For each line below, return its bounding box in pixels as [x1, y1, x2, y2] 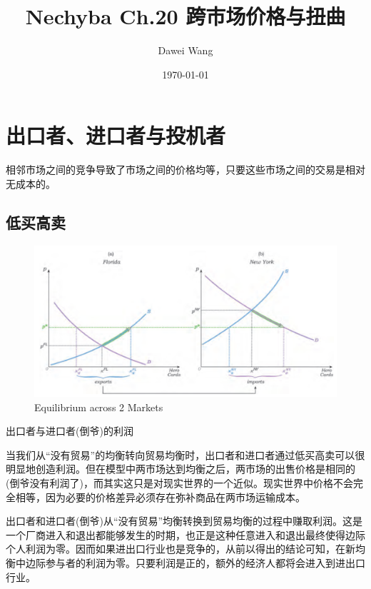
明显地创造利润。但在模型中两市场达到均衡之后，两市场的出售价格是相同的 [6, 461, 355, 476]
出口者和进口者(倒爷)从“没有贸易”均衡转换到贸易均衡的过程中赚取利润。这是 [6, 513, 363, 528]
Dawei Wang [158, 43, 213, 58]
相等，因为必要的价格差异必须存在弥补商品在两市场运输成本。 [15, 489, 305, 504]
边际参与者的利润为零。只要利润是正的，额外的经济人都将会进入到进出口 [25, 555, 365, 570]
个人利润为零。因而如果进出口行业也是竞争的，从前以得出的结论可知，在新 [6, 541, 355, 556]
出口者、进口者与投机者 [6, 121, 226, 150]
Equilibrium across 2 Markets [34, 399, 163, 414]
